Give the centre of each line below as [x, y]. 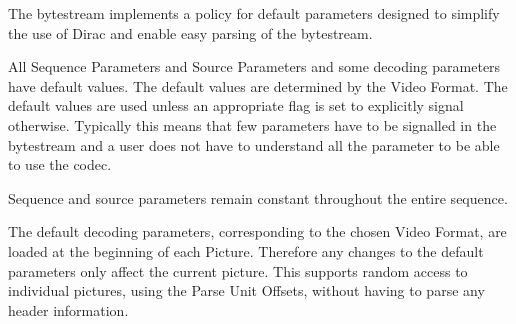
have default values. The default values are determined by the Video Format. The [258, 85]
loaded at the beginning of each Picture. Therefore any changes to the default [246, 250]
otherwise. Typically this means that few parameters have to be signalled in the [252, 124]
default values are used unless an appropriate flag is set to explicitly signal [236, 105]
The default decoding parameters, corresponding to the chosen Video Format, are [257, 231]
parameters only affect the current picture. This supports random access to [238, 270]
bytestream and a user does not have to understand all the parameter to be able [254, 144]
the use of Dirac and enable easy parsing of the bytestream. [190, 32]
